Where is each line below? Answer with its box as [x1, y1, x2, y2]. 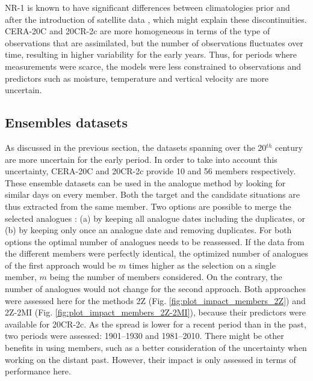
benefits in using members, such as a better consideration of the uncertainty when [5, 341, 307, 354]
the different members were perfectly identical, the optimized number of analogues [5, 247, 308, 260]
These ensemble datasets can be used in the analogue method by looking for [5, 176, 286, 189]
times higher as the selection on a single [129, 258, 276, 271]
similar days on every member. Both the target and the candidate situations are [5, 188, 300, 201]
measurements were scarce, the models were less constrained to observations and [5, 59, 301, 72]
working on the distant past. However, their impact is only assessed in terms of [5, 353, 296, 365]
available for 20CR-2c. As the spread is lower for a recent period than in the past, [5, 317, 306, 330]
